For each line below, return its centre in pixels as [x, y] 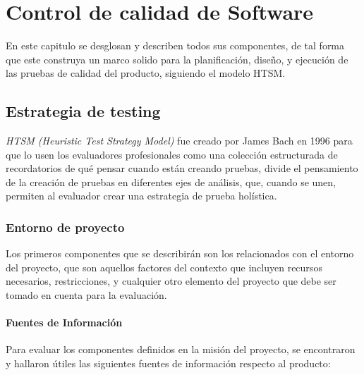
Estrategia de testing [83, 111]
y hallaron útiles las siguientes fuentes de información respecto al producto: [168, 363]
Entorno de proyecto [65, 227]
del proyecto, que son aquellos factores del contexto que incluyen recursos [164, 267]
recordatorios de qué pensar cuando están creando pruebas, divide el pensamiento [182, 168]
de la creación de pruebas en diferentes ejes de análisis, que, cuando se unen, [171, 182]
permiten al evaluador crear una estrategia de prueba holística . [141, 196]
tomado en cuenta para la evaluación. [86, 295]
